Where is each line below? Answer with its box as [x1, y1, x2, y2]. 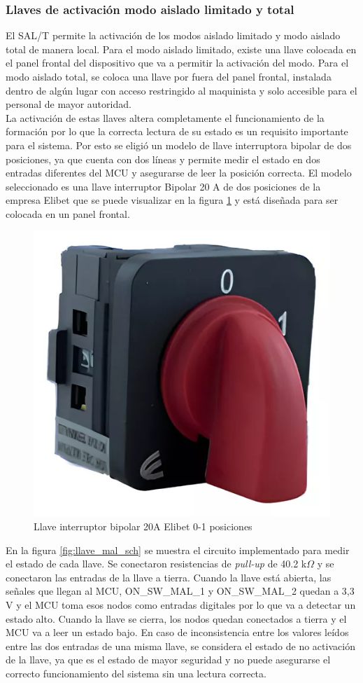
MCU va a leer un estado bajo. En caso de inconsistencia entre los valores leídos [6, 625, 349, 640]
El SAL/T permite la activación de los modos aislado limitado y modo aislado [6, 28, 341, 43]
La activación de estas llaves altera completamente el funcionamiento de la [6, 110, 325, 125]
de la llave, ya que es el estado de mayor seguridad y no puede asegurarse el [6, 652, 331, 667]
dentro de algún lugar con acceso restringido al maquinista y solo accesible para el [6, 83, 357, 97]
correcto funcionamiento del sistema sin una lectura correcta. [6, 665, 266, 680]
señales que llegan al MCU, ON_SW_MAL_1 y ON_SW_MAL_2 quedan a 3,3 [6, 584, 355, 598]
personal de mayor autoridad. [6, 97, 131, 111]
